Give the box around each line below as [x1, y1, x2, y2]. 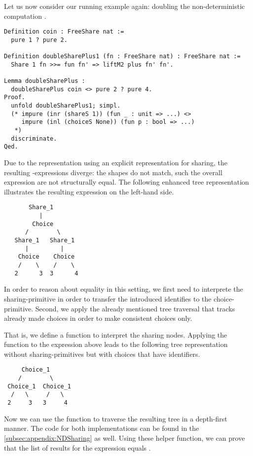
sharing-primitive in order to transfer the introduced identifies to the [4, 293, 212, 304]
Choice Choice [18, 253, 75, 261]
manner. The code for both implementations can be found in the [4, 423, 199, 433]
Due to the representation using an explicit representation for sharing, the [4, 157, 228, 168]
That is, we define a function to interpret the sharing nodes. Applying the [4, 329, 227, 340]
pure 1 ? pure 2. [11, 36, 68, 43]
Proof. [4, 94, 25, 101]
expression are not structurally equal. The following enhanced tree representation [4, 177, 249, 187]
